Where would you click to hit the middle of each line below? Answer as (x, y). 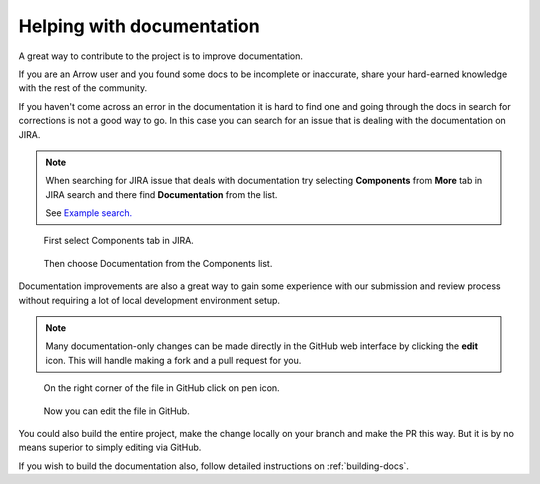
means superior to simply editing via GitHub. (110, 447)
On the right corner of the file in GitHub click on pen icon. (161, 388)
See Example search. (89, 213)
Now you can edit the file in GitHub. (116, 411)
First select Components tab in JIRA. (118, 241)
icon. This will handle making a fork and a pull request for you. (173, 360)
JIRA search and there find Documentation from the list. (161, 194)
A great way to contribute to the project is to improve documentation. (161, 56)
